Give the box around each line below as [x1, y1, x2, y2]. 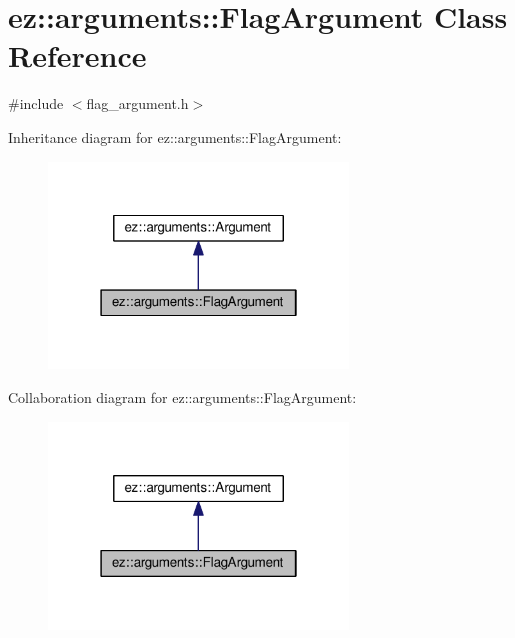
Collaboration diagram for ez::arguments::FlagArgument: [8, 387, 357, 408]
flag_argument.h [86, 93, 189, 114]
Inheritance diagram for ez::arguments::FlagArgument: [8, 126, 342, 147]
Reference [8, 35, 147, 76]
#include [8, 93, 64, 114]
